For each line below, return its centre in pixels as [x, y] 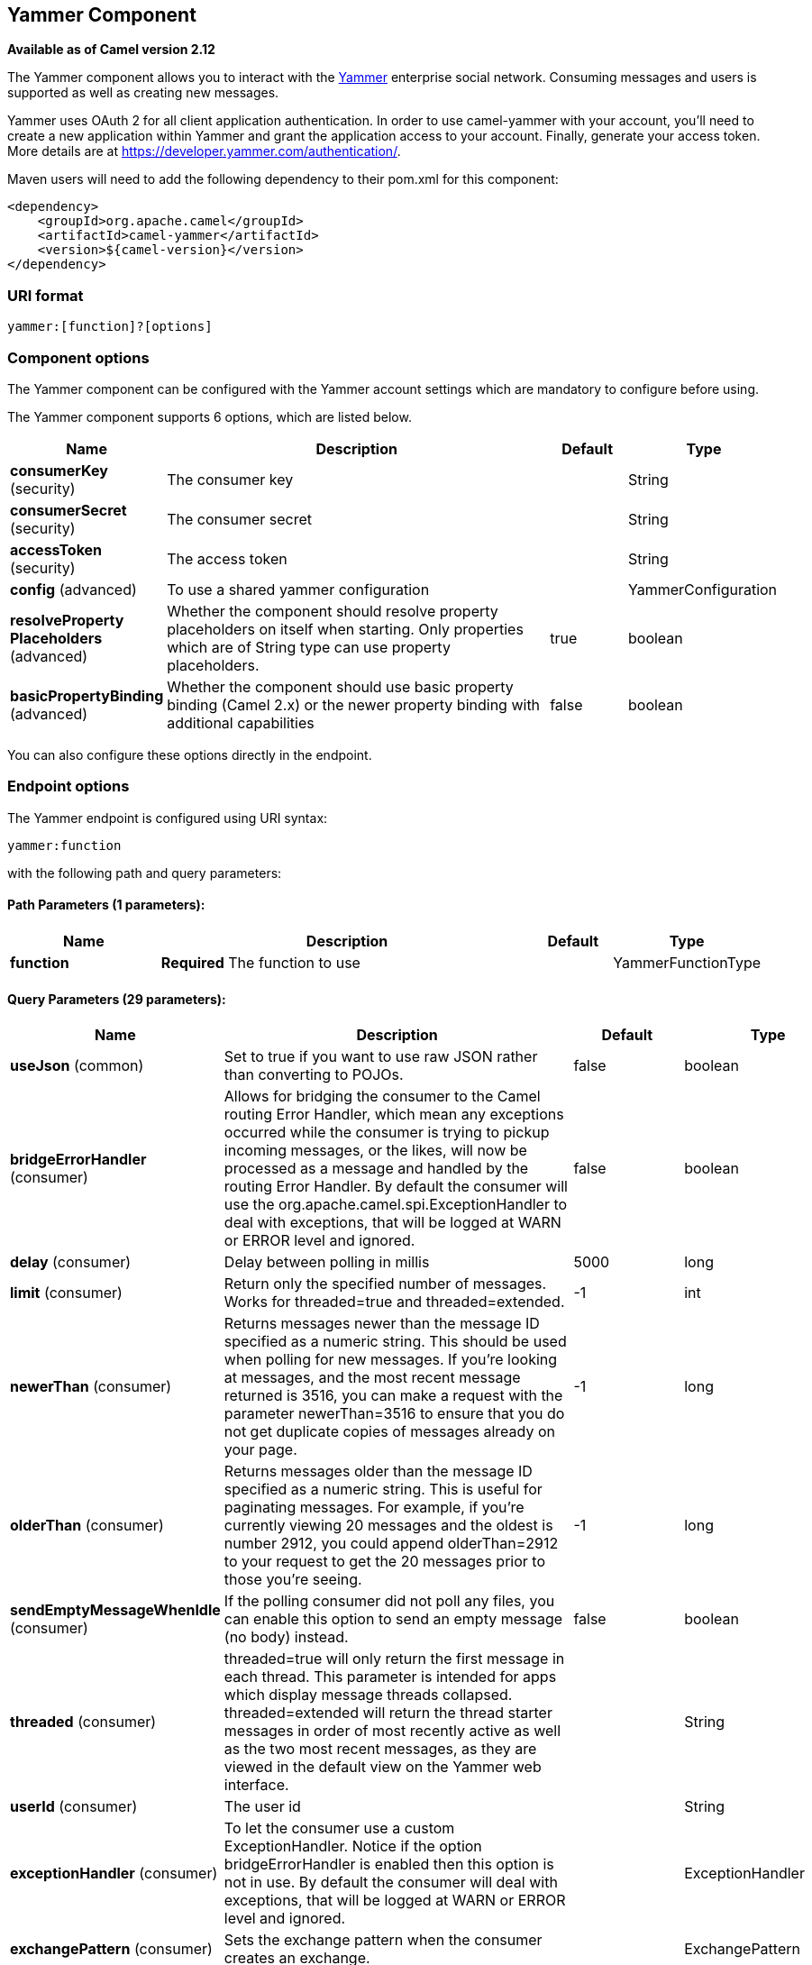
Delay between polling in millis [327, 1262]
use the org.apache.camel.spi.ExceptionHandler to [396, 1205]
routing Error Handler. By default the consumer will [396, 1187]
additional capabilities [241, 722]
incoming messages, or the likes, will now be [375, 1151]
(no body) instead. [286, 1637]
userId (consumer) [74, 1807]
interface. [256, 1785]
